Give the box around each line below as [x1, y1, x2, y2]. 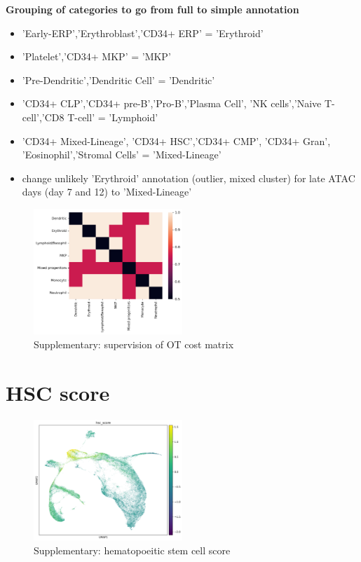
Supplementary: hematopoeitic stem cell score [34, 542, 231, 557]
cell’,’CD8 [22, 109, 64, 124]
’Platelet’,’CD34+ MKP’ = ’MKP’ [22, 49, 171, 64]
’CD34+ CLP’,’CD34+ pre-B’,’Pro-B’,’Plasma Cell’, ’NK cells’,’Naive [22, 96, 322, 111]
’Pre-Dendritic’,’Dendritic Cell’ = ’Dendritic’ [22, 72, 215, 87]
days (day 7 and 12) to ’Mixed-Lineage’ [22, 184, 192, 199]
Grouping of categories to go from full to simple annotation [6, 2, 299, 16]
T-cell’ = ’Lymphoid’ [67, 109, 158, 124]
